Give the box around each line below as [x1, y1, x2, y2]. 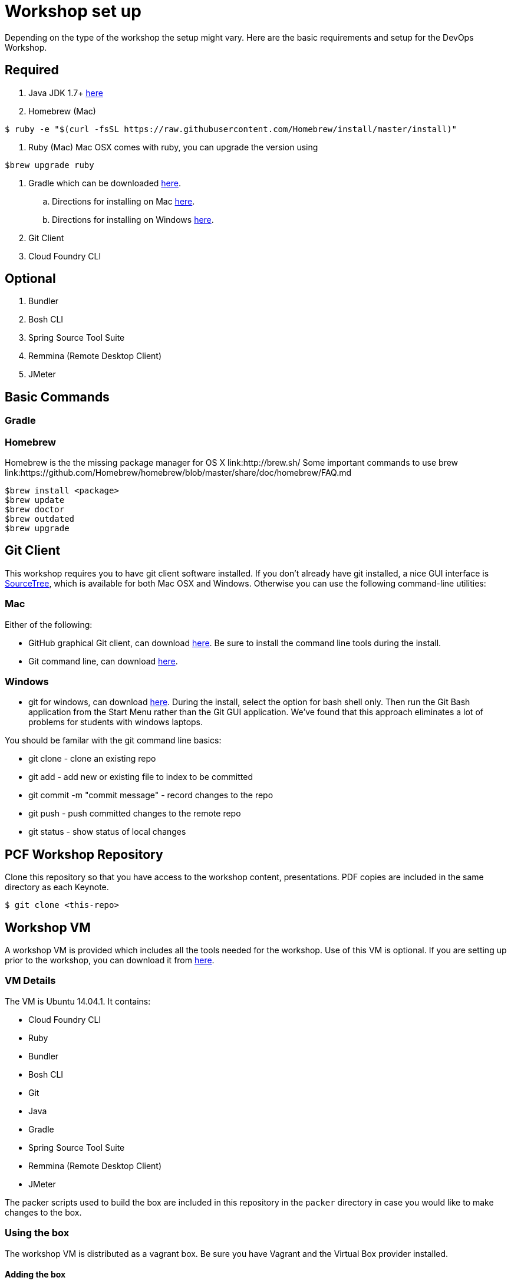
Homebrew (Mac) [28, 106, 96, 116]
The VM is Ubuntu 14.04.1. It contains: [5, 996, 151, 1006]
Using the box [5, 1227, 70, 1239]
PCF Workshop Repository [5, 847, 163, 862]
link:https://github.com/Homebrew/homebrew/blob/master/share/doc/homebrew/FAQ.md [5, 467, 352, 478]
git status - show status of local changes [28, 827, 186, 837]
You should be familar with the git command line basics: [5, 735, 222, 746]
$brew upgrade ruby [5, 160, 94, 170]
